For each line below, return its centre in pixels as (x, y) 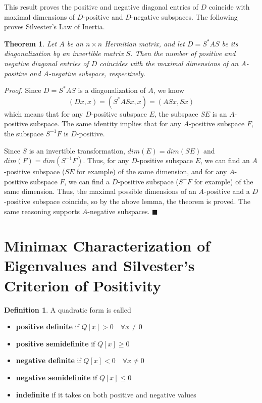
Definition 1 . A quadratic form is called (68, 309)
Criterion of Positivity (83, 285)
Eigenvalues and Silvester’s (99, 265)
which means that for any (44, 113)
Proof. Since (23, 90)
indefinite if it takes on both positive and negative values (106, 394)
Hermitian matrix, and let (145, 43)
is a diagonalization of (112, 90)
